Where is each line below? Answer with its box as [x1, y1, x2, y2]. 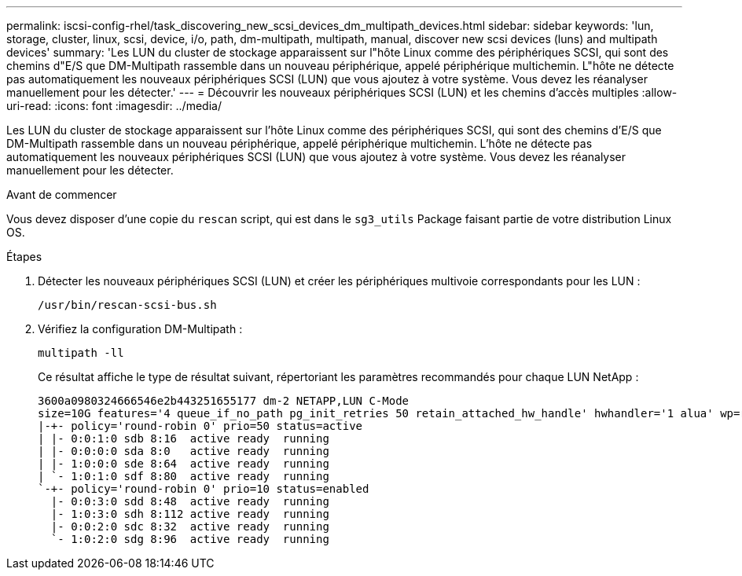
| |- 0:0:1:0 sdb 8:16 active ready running [38, 432, 329, 445]
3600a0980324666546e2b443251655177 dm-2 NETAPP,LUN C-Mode [38, 394, 410, 407]
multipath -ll [38, 347, 124, 359]
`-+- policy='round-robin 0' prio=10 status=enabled [38, 482, 369, 495]
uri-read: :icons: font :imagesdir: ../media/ [6, 99, 222, 112]
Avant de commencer [6, 188, 117, 201]
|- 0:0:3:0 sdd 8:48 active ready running [50, 495, 329, 508]
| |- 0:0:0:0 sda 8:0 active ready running [38, 445, 329, 457]
